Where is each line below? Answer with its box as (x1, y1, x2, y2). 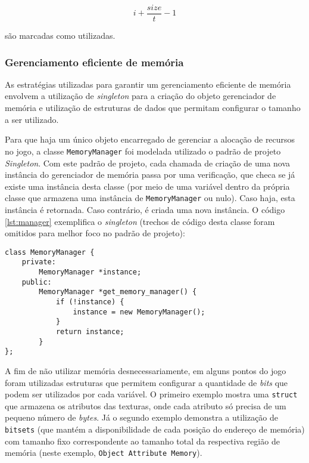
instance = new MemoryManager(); (73, 307, 205, 316)
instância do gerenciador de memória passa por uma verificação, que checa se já (5, 168, 295, 181)
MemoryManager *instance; (39, 268, 142, 277)
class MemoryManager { (5, 248, 95, 257)
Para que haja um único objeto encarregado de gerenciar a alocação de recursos (5, 133, 295, 146)
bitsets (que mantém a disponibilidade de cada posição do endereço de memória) (5, 422, 305, 435)
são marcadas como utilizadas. (5, 29, 116, 42)
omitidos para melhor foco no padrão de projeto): (5, 227, 185, 239)
